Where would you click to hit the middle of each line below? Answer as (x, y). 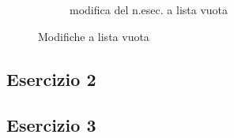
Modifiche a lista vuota (94, 36)
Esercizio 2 (51, 78)
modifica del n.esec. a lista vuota (149, 9)
